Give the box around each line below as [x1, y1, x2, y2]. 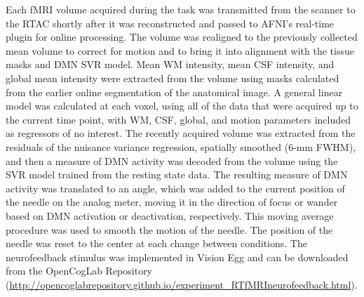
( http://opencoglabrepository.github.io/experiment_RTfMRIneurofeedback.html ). [6, 277, 358, 291]
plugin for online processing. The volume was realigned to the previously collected [6, 29, 358, 44]
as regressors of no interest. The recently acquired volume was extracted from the [6, 126, 356, 140]
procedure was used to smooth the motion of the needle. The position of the [6, 222, 333, 237]
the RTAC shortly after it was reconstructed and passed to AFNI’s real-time [6, 15, 335, 30]
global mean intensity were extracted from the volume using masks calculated [6, 70, 339, 85]
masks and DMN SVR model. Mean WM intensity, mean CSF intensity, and [6, 57, 335, 72]
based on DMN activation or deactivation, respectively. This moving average [6, 208, 334, 223]
